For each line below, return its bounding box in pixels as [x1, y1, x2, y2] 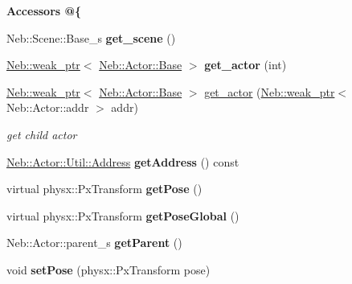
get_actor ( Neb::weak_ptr [204, 83, 335, 100]
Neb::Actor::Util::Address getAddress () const [6, 153, 239, 170]
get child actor [6, 126, 77, 142]
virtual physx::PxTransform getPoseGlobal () [6, 207, 239, 224]
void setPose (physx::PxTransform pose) [6, 261, 211, 278]
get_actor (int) [204, 56, 287, 73]
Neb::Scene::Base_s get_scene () [6, 29, 176, 46]
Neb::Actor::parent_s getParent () [6, 234, 182, 251]
